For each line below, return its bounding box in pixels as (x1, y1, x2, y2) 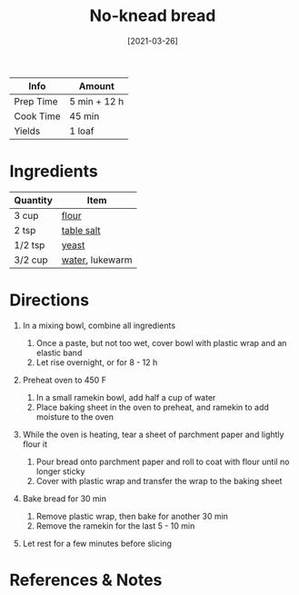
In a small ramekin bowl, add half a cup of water (35, 392, 216, 402)
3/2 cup (14, 253, 48, 266)
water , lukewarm (61, 253, 133, 266)
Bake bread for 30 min (22, 492, 107, 504)
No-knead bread (89, 5, 216, 26)
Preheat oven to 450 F (22, 374, 107, 385)
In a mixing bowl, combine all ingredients (22, 320, 175, 331)
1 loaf (69, 124, 95, 137)
